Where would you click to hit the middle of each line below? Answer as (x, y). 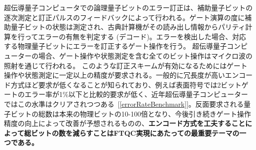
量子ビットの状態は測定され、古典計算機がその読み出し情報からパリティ (128, 27)
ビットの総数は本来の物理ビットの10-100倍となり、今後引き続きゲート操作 (131, 113)
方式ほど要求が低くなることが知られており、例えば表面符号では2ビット (126, 84)
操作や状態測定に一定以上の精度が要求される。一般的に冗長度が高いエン (121, 75)
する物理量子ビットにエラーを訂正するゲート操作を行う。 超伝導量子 (115, 46)
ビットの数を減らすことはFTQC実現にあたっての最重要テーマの (135, 133)
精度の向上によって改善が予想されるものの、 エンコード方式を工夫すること (125, 123)
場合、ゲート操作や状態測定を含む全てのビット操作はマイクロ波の (145, 55)
